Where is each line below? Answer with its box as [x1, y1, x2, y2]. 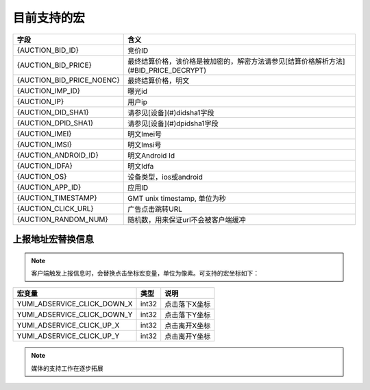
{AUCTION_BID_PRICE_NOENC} [16, 75, 120, 85]
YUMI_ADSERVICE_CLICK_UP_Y [16, 331, 120, 341]
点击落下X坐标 [164, 300, 211, 309]
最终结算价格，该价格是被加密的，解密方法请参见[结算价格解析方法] [127, 56, 345, 66]
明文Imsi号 [127, 140, 162, 149]
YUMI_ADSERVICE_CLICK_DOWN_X [16, 299, 133, 308]
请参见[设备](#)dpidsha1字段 [127, 119, 219, 128]
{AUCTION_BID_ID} [16, 45, 79, 55]
